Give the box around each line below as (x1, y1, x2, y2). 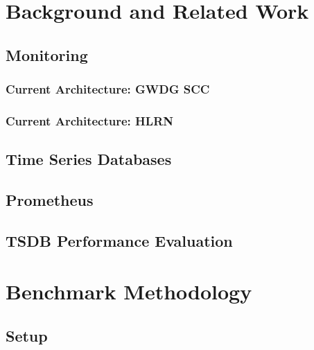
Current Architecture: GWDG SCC (6, 80, 210, 98)
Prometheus (6, 189, 94, 211)
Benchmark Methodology (6, 277, 252, 306)
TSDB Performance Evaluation (6, 229, 233, 251)
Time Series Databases (6, 148, 172, 170)
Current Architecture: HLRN (6, 112, 173, 129)
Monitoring (6, 44, 88, 65)
